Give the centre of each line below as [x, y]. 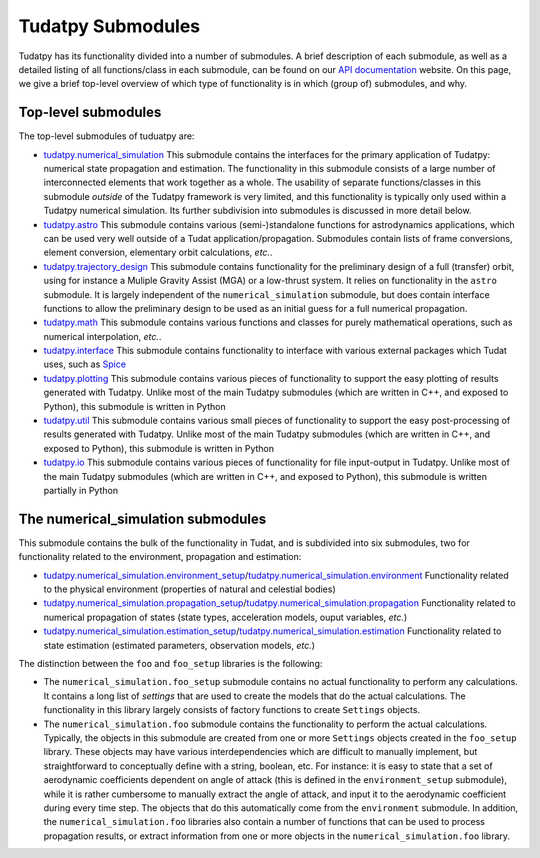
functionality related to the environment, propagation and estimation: [160, 557]
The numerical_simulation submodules [142, 518]
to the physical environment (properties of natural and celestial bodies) [190, 589]
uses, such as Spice [85, 364]
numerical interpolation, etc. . [102, 336]
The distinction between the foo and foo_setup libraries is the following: [170, 664]
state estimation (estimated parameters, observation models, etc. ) [179, 645]
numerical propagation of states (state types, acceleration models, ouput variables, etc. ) [225, 617]
